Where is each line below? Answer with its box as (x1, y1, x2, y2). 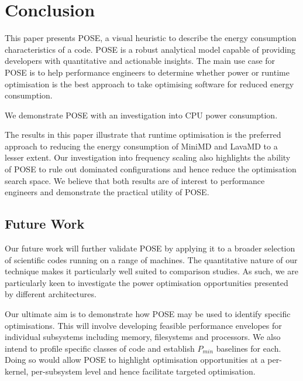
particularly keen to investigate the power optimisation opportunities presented (5, 276, 288, 288)
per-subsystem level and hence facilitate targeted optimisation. (31, 365, 256, 377)
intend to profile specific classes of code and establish (5, 342, 195, 354)
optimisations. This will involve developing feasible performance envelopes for (5, 319, 282, 331)
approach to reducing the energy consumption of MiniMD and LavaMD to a (5, 140, 278, 152)
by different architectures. (5, 288, 97, 300)
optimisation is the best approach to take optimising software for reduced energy (5, 77, 294, 90)
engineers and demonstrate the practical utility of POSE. (5, 186, 209, 198)
